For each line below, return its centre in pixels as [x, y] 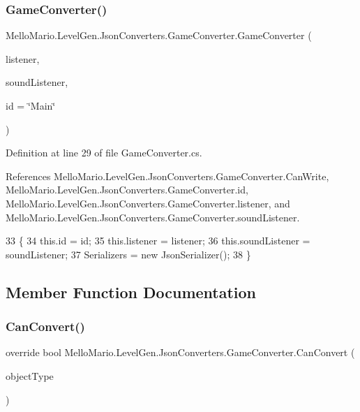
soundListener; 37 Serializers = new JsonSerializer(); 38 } [128, 254]
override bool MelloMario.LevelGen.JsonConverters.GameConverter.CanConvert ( [180, 352]
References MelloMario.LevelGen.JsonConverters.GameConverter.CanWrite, [167, 176]
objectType [30, 375]
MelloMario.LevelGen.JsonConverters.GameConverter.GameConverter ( [159, 35]
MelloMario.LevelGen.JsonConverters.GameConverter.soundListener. [153, 217]
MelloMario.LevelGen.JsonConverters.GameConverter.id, [127, 190]
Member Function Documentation [131, 292]
